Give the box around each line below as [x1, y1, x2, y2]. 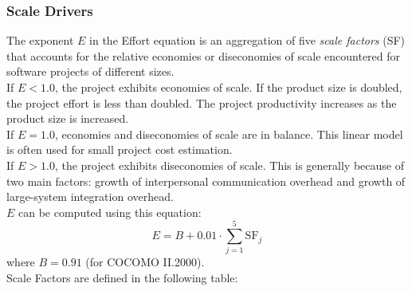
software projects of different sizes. [6, 63, 175, 80]
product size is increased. [6, 110, 129, 127]
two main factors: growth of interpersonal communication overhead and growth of [6, 172, 406, 189]
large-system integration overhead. [6, 188, 174, 205]
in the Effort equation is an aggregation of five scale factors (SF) [89, 32, 406, 49]
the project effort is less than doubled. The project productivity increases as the [6, 94, 397, 111]
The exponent [6, 32, 74, 49]
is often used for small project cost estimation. [6, 141, 233, 158]
